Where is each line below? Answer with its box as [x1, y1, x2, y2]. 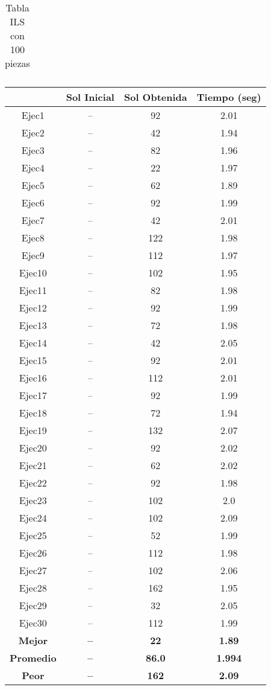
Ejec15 [19, 353, 47, 367]
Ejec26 [19, 546, 47, 560]
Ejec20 [19, 441, 47, 455]
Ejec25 [19, 528, 47, 542]
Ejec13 [19, 318, 47, 332]
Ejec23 [19, 493, 47, 507]
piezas [5, 56, 30, 70]
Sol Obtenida [123, 90, 187, 104]
